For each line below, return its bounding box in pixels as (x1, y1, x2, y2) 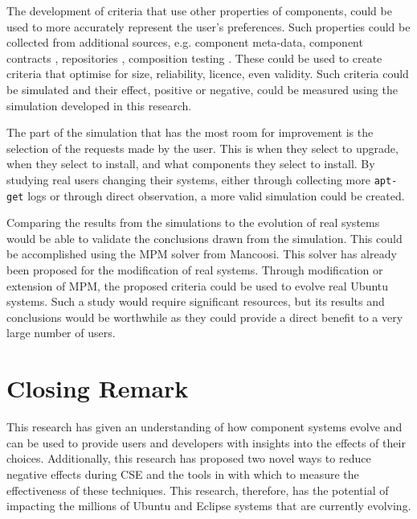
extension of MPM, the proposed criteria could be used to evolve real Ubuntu (6, 277, 389, 294)
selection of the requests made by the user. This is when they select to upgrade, (6, 139, 399, 156)
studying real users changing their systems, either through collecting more (6, 171, 370, 187)
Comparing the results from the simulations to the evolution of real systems (6, 214, 380, 231)
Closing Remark (6, 372, 189, 405)
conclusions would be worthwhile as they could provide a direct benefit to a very (6, 308, 403, 325)
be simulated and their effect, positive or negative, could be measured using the (6, 80, 398, 97)
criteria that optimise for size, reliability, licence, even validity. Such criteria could (6, 65, 409, 82)
